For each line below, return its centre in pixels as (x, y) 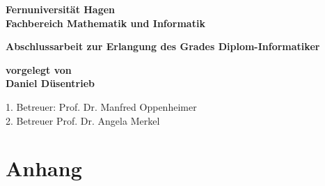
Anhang (44, 168)
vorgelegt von (39, 69)
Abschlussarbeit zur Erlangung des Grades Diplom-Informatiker (163, 46)
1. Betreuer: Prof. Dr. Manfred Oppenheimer (101, 106)
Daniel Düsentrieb (50, 83)
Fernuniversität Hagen (61, 9)
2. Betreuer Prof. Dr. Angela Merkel (83, 120)
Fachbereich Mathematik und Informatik (105, 23)
